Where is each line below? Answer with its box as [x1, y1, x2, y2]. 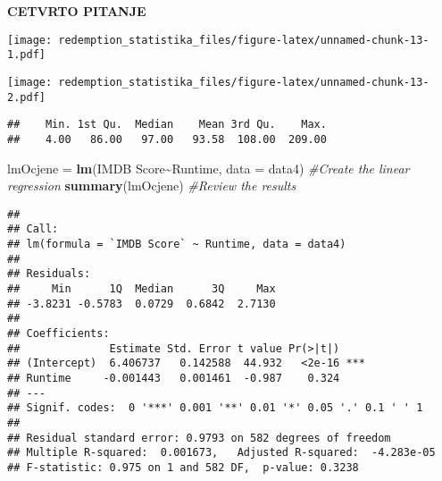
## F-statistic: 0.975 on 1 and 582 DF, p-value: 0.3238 [7, 460, 359, 474]
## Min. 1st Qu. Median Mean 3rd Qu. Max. [7, 118, 327, 131]
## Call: [7, 223, 59, 236]
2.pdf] [7, 90, 46, 104]
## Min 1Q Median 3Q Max [7, 283, 276, 295]
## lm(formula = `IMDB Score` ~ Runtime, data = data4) [7, 238, 346, 251]
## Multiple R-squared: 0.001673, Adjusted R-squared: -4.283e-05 [7, 446, 436, 460]
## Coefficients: [7, 326, 110, 340]
